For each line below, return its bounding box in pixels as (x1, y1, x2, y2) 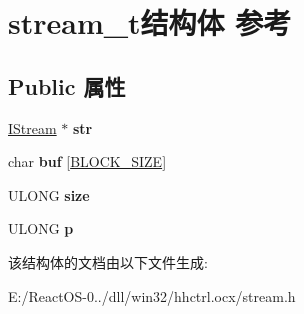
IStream (8, 117, 57, 138)
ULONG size (8, 184, 90, 205)
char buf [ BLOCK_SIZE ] (8, 151, 167, 172)
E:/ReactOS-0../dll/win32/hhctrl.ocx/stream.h (8, 285, 296, 306)
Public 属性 (8, 70, 126, 101)
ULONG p (8, 218, 74, 239)
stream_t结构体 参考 (8, 2, 292, 43)
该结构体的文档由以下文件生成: (8, 251, 208, 272)
